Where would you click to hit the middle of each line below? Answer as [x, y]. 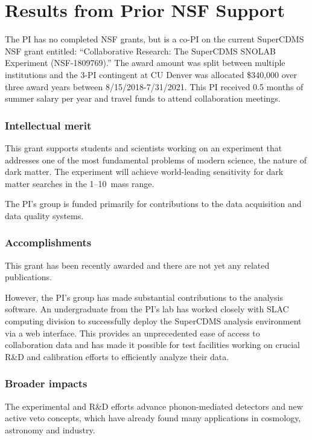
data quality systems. [44, 215]
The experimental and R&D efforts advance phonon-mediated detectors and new [154, 406]
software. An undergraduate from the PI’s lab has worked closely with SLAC [147, 309]
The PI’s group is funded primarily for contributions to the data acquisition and [153, 204]
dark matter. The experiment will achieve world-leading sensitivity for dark [144, 172]
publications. [28, 277]
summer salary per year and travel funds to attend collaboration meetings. [143, 98]
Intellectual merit [48, 125]
